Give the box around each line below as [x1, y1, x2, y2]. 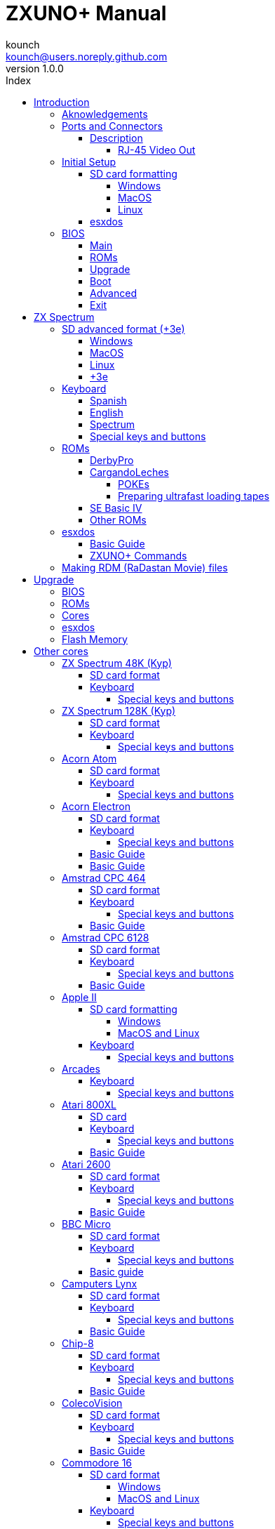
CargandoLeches [90, 465, 169, 478]
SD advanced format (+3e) [62, 322, 185, 335]
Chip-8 [62, 1337, 94, 1349]
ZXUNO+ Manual [6, 1, 167, 25]
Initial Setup [62, 155, 116, 168]
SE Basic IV [90, 501, 142, 514]
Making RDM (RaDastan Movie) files [62, 561, 228, 574]
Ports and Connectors [62, 119, 163, 132]
